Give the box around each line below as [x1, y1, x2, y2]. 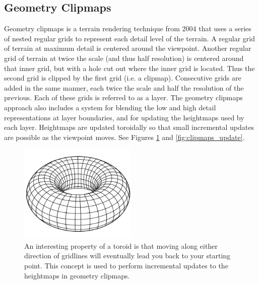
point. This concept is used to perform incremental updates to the [24, 260, 228, 270]
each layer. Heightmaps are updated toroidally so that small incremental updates [4, 122, 254, 132]
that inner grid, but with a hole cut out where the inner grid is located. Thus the [4, 62, 255, 73]
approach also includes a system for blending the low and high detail [4, 102, 216, 112]
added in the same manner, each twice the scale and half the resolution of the [4, 82, 244, 93]
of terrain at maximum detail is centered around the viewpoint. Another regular [4, 43, 251, 53]
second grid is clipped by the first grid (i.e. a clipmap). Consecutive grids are [4, 73, 241, 83]
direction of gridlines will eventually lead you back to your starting [24, 250, 231, 261]
